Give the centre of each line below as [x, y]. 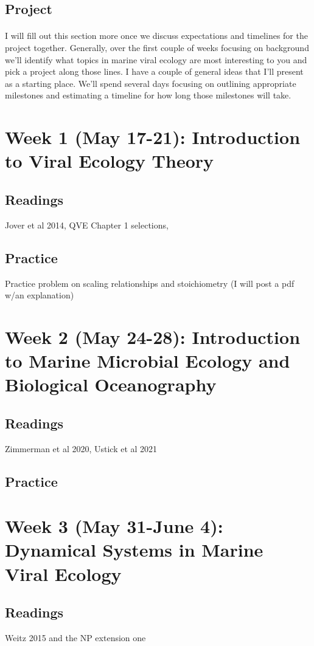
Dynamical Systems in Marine [134, 550]
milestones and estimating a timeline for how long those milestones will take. [148, 95]
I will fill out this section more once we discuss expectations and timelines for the [156, 36]
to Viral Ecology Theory [110, 161]
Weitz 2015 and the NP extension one [75, 637]
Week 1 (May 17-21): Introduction [153, 137]
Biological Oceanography [111, 384]
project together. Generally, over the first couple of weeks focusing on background [157, 47]
